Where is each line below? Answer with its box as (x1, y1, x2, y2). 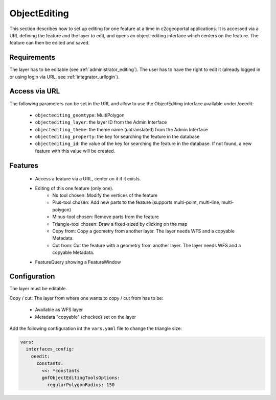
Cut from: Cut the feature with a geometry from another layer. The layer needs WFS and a (52, 242, 241, 248)
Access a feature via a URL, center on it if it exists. (35, 176, 141, 182)
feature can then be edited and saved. (9, 40, 90, 46)
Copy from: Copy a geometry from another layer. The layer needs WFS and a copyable (52, 228, 235, 234)
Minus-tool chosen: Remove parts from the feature (52, 214, 159, 220)
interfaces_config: (26, 346, 75, 352)
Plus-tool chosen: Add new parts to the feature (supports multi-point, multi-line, (52, 199, 221, 205)
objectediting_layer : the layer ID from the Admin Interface (35, 119, 167, 125)
